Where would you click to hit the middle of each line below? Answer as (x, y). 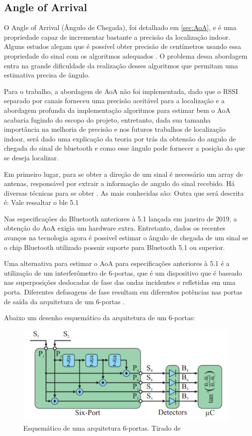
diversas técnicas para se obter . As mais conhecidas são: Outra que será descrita (124, 193)
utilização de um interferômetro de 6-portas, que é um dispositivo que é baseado (123, 272)
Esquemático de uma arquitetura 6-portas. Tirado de (102, 428)
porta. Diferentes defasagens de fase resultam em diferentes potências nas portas (123, 292)
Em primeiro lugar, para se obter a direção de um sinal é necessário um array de (124, 174)
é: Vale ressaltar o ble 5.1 (41, 202)
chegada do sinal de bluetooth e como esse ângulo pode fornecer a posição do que (125, 148)
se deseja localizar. (31, 157)
